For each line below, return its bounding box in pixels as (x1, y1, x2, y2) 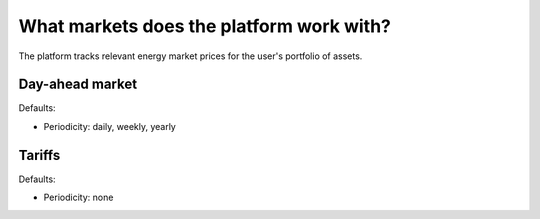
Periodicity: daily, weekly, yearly (43, 120, 177, 132)
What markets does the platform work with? (18, 15, 392, 37)
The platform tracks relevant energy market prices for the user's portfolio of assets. (18, 50, 363, 62)
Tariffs (18, 146, 61, 164)
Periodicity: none (43, 191, 114, 204)
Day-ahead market (18, 76, 138, 93)
